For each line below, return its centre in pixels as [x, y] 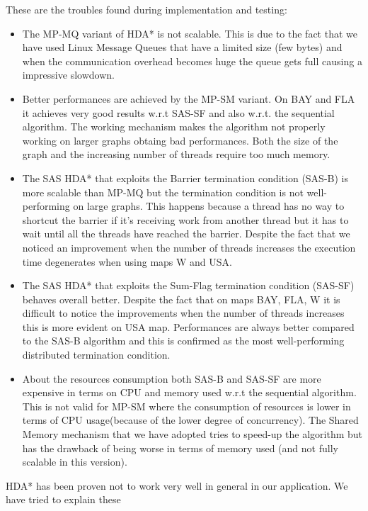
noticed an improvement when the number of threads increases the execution [189, 247]
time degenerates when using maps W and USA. [127, 261]
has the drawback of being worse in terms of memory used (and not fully [180, 448]
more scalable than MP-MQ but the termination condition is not [163, 192]
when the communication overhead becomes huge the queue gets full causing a [192, 61]
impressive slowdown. [68, 75]
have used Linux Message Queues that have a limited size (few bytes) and [182, 47]
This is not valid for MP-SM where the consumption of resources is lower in [186, 406]
